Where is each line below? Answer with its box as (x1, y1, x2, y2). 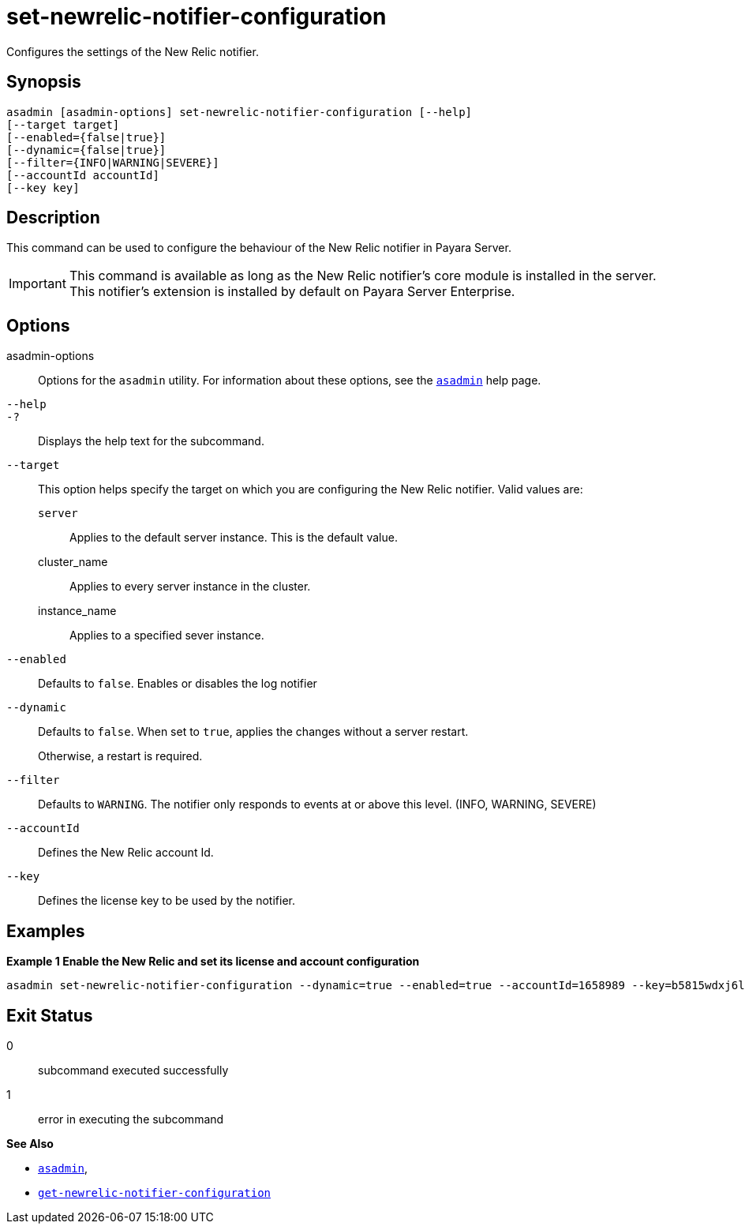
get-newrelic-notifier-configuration (38, 1186, 271, 1199)
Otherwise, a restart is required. (38, 749, 203, 763)
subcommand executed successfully (38, 1063, 229, 1077)
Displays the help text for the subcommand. (38, 434, 264, 448)
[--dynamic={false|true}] (6, 143, 167, 156)
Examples (6, 921, 85, 941)
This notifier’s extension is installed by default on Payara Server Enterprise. (69, 283, 515, 300)
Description (6, 208, 100, 228)
